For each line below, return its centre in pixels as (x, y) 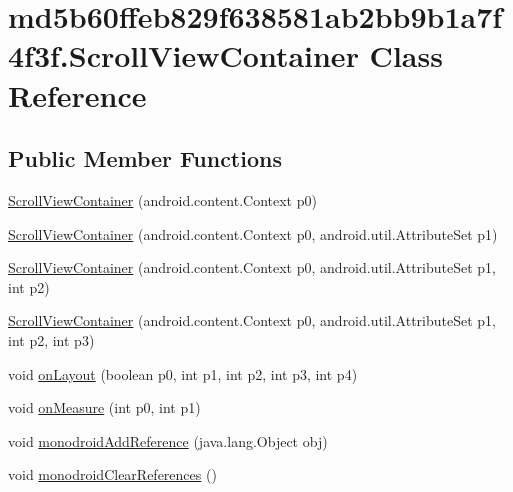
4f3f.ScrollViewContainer (183, 55)
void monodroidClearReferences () (112, 474)
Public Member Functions (145, 158)
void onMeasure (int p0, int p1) (104, 407)
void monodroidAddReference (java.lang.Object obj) (168, 440)
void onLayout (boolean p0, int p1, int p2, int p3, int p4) (183, 373)
